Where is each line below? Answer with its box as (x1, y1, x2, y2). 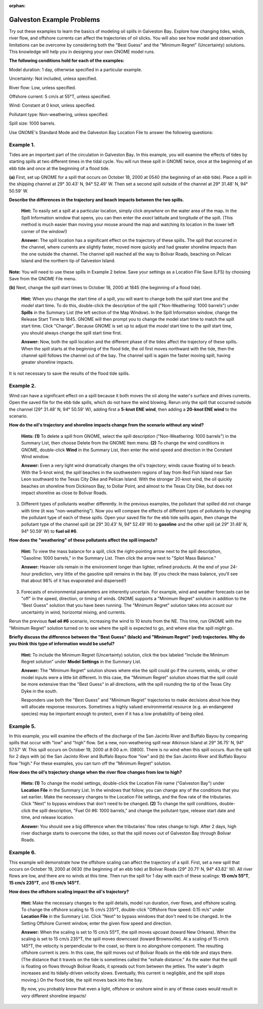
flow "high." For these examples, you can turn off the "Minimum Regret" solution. (9, 760, 171, 766)
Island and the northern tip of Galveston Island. (21, 258, 115, 264)
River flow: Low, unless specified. (9, 84, 76, 90)
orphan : (9, 3, 26, 8)
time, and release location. (21, 815, 75, 820)
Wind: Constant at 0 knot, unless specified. (9, 102, 96, 108)
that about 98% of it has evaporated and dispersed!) (21, 578, 127, 583)
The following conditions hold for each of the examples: (9, 58, 125, 63)
